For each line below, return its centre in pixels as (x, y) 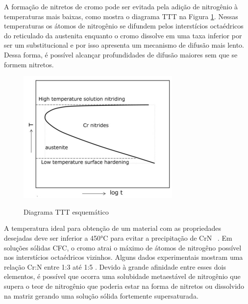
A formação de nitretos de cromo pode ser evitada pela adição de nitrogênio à (121, 6)
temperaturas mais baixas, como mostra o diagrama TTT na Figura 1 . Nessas (121, 16)
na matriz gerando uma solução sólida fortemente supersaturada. (101, 295)
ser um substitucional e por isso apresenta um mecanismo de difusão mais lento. (124, 45)
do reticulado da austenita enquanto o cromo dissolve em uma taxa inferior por (123, 35)
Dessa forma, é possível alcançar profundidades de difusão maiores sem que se (121, 54)
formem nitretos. (29, 64)
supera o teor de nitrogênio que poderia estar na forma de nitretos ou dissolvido (124, 286)
